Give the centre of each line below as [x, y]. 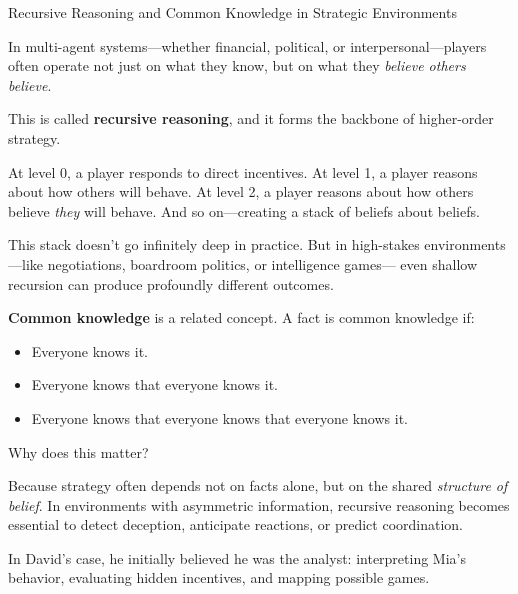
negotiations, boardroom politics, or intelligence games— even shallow [262, 263]
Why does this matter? [78, 451]
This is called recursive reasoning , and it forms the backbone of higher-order [251, 118]
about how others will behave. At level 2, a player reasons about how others [241, 191]
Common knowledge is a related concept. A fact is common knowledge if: [241, 317]
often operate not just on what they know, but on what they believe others [237, 65]
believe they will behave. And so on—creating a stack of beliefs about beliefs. [244, 210]
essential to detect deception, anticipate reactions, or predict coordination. [235, 524]
